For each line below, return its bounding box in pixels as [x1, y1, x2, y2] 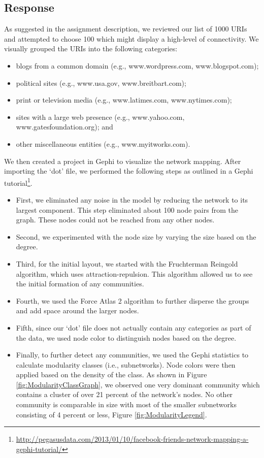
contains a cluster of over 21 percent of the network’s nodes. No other [16, 389, 233, 400]
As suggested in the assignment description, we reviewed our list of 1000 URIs [4, 23, 247, 34]
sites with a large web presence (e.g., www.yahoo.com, [16, 111, 185, 122]
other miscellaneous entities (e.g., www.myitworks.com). [16, 138, 190, 149]
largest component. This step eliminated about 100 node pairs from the [16, 204, 238, 215]
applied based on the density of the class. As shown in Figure [16, 369, 207, 380]
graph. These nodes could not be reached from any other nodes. [16, 214, 215, 225]
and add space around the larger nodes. [16, 305, 139, 316]
